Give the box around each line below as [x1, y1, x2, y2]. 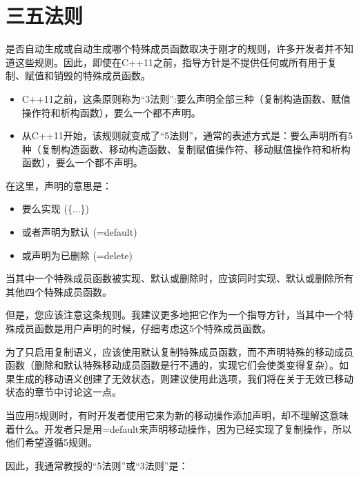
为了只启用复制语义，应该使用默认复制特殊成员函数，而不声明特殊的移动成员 [6, 344, 353, 358]
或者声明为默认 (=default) [21, 225, 137, 239]
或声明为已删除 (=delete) [21, 247, 133, 262]
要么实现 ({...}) [21, 201, 90, 216]
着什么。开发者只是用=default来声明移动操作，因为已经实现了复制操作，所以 [6, 421, 352, 436]
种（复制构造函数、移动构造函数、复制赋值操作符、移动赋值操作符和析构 [21, 141, 351, 156]
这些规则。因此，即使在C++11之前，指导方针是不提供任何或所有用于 [14, 54, 327, 69]
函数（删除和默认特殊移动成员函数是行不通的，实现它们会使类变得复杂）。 [6, 358, 339, 372]
